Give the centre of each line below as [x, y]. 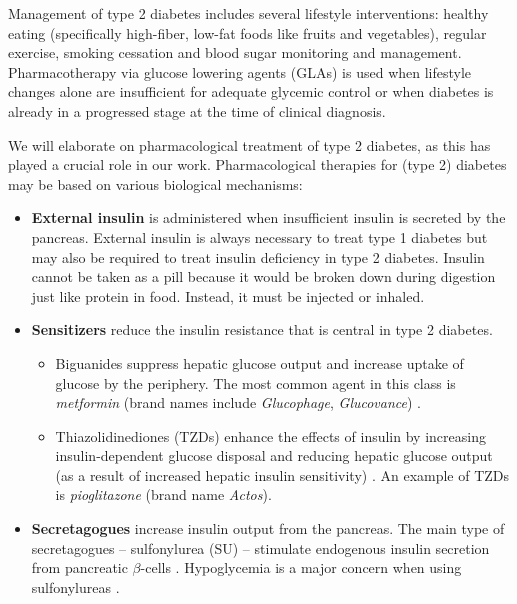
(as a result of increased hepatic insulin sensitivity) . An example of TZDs [282, 474]
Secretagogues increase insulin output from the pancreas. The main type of [268, 528]
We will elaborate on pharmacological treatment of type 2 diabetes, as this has [249, 144]
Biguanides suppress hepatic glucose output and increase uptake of [259, 362]
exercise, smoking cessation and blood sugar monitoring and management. [235, 52]
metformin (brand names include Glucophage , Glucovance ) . [238, 402]
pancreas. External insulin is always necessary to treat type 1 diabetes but [259, 236]
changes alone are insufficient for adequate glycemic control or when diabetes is [251, 91]
